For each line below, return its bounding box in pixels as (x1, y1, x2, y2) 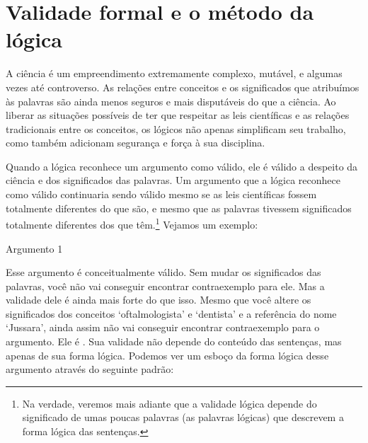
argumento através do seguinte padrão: (6, 362, 174, 376)
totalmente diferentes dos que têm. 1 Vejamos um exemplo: (6, 215, 258, 231)
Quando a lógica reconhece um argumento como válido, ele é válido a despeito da (6, 159, 358, 173)
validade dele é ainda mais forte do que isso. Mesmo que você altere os (6, 292, 311, 307)
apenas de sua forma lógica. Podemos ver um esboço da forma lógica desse (6, 347, 329, 362)
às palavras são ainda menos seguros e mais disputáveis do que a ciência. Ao (6, 93, 336, 108)
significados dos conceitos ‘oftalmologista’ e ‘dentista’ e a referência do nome (6, 306, 337, 321)
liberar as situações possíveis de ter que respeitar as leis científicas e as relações (6, 108, 350, 122)
